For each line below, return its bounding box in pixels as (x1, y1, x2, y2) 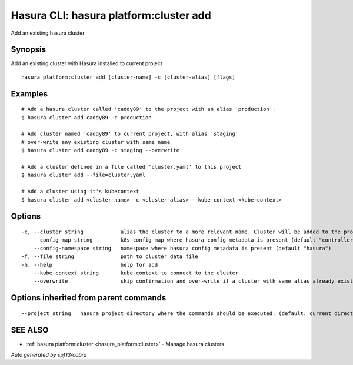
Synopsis (11, 45, 46, 55)
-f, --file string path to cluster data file (21, 253, 198, 260)
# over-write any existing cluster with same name (21, 139, 171, 145)
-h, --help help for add (21, 262, 158, 268)
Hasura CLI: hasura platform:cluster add (11, 9, 211, 22)
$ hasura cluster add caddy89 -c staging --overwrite (21, 147, 179, 154)
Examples (11, 89, 48, 99)
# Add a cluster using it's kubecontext (21, 188, 139, 195)
